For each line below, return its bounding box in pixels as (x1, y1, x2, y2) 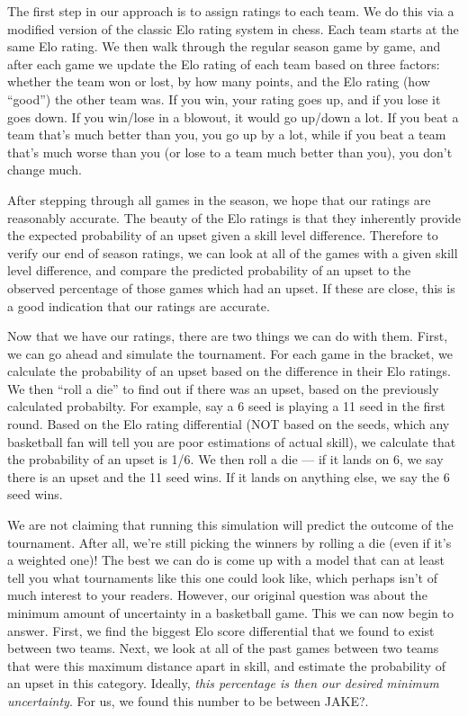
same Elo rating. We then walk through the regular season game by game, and (7, 37, 441, 56)
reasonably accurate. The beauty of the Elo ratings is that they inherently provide (7, 208, 461, 227)
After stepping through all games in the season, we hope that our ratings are (7, 190, 431, 209)
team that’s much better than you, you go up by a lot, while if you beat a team (7, 125, 446, 144)
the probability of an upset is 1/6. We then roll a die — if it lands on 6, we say (7, 450, 444, 469)
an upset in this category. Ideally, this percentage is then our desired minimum (7, 674, 439, 693)
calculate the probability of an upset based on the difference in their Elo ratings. (7, 362, 451, 380)
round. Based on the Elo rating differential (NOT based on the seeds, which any (7, 415, 450, 434)
